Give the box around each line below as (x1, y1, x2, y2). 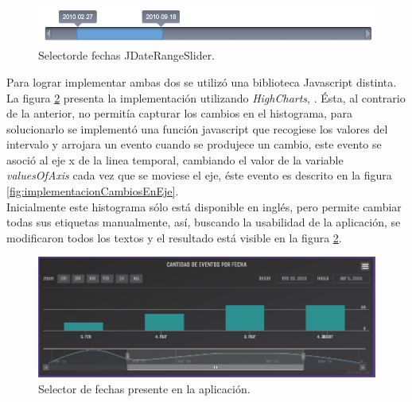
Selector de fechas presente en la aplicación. (38, 380, 251, 396)
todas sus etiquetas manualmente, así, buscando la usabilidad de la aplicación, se (6, 214, 401, 230)
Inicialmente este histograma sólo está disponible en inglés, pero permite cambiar (6, 198, 402, 215)
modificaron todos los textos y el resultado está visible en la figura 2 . (6, 229, 342, 245)
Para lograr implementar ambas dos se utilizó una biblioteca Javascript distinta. (6, 73, 397, 90)
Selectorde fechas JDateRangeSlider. (38, 47, 216, 64)
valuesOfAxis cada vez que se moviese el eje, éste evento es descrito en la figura (6, 167, 392, 184)
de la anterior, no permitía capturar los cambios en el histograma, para (6, 105, 352, 122)
